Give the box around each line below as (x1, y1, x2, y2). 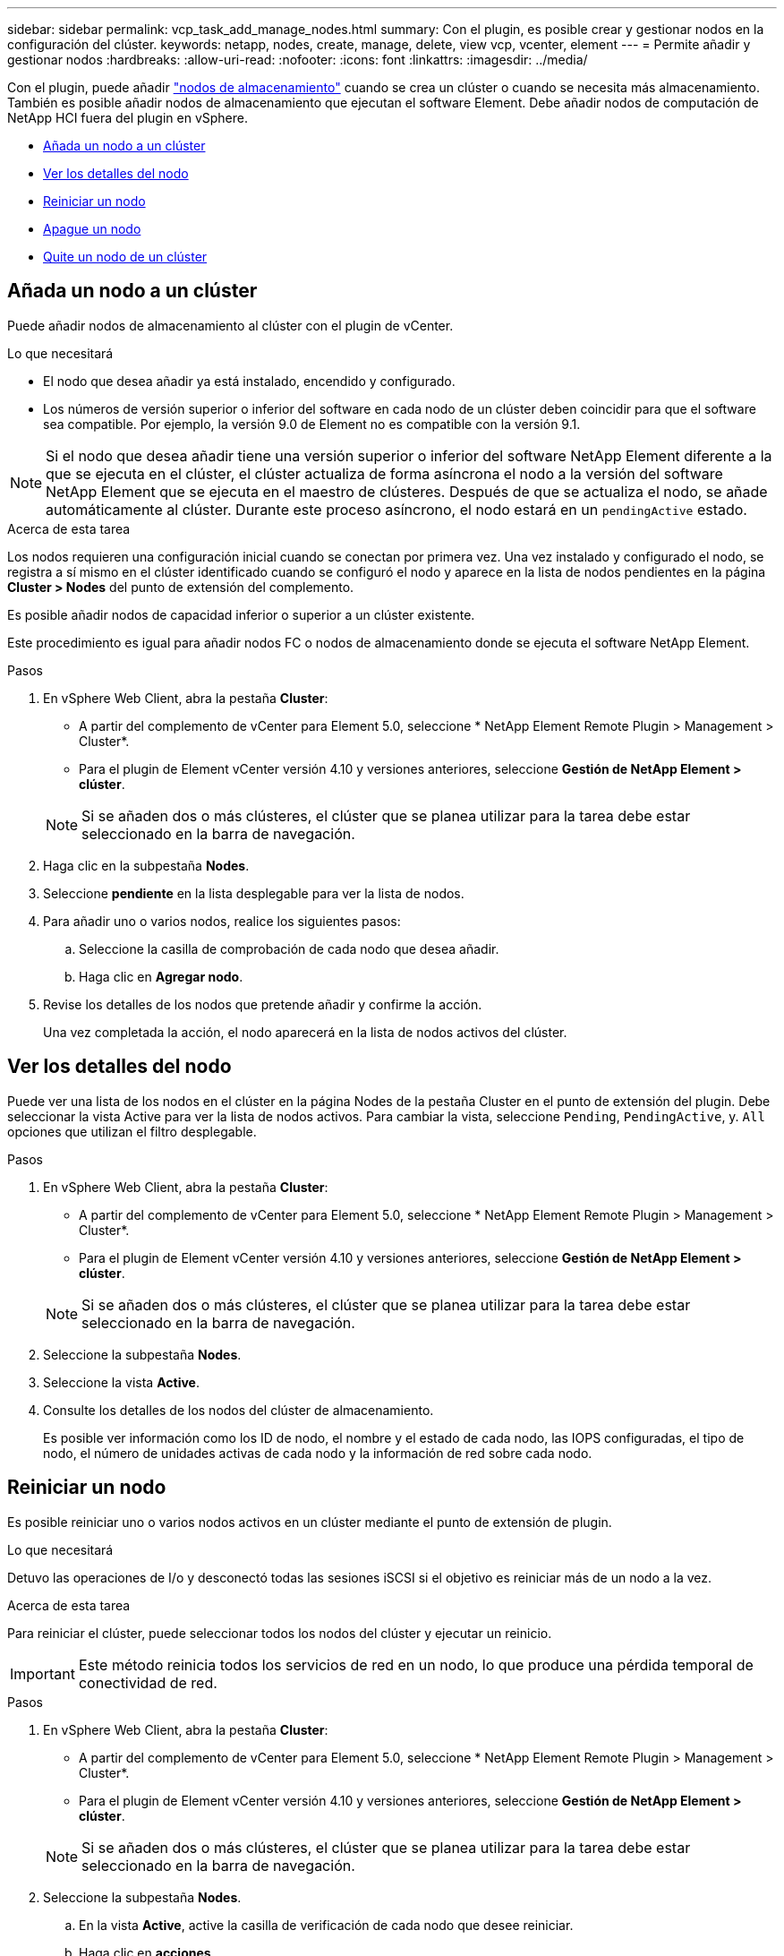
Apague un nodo (43, 221, 141, 236)
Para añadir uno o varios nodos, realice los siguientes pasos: (43, 913, 401, 929)
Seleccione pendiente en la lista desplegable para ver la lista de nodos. (43, 885, 464, 901)
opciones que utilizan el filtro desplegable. (7, 1123, 257, 1139)
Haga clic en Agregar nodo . (79, 968, 243, 984)
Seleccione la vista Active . (43, 1374, 200, 1390)
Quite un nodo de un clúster (43, 249, 208, 264)
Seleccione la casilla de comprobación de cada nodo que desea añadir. (79, 940, 499, 957)
